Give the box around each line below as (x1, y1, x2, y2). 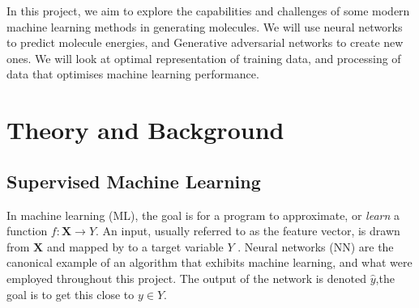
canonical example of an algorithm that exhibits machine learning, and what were (6, 254, 413, 271)
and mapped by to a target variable (46, 238, 224, 255)
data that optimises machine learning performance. (6, 65, 259, 82)
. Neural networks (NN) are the (237, 238, 394, 255)
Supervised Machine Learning (6, 168, 261, 193)
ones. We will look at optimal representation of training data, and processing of (6, 49, 401, 66)
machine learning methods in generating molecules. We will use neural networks (6, 18, 403, 35)
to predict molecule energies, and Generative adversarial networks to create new (6, 34, 404, 51)
